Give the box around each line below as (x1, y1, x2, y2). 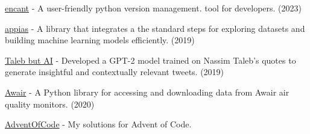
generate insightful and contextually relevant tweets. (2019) (5, 65, 224, 78)
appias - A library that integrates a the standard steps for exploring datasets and (5, 22, 305, 34)
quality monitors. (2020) (5, 97, 95, 110)
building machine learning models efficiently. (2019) (5, 34, 195, 46)
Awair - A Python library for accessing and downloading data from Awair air (5, 85, 289, 98)
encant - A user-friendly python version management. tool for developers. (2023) (5, 2, 302, 14)
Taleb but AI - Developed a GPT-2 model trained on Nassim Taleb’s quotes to (5, 53, 296, 66)
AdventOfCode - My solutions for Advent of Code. (5, 118, 192, 130)
